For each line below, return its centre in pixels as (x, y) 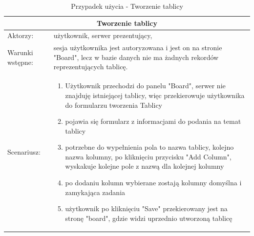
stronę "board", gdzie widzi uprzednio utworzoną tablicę (149, 218)
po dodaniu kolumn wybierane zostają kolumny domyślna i (153, 183)
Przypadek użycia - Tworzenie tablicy (127, 6)
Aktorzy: (21, 35)
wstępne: (20, 62)
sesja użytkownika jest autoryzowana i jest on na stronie (138, 48)
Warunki (20, 52)
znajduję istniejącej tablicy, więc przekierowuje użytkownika (155, 95)
